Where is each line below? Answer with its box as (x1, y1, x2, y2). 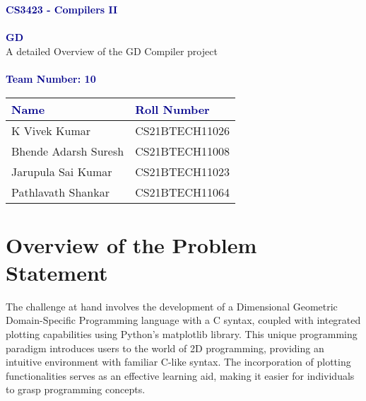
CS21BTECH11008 (135, 142, 230, 159)
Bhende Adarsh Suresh (11, 142, 124, 159)
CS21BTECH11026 (135, 122, 230, 139)
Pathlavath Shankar (11, 183, 110, 200)
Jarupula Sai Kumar (11, 163, 112, 180)
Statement (6, 257, 108, 286)
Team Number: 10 (6, 71, 96, 86)
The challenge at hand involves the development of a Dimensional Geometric (6, 298, 338, 313)
